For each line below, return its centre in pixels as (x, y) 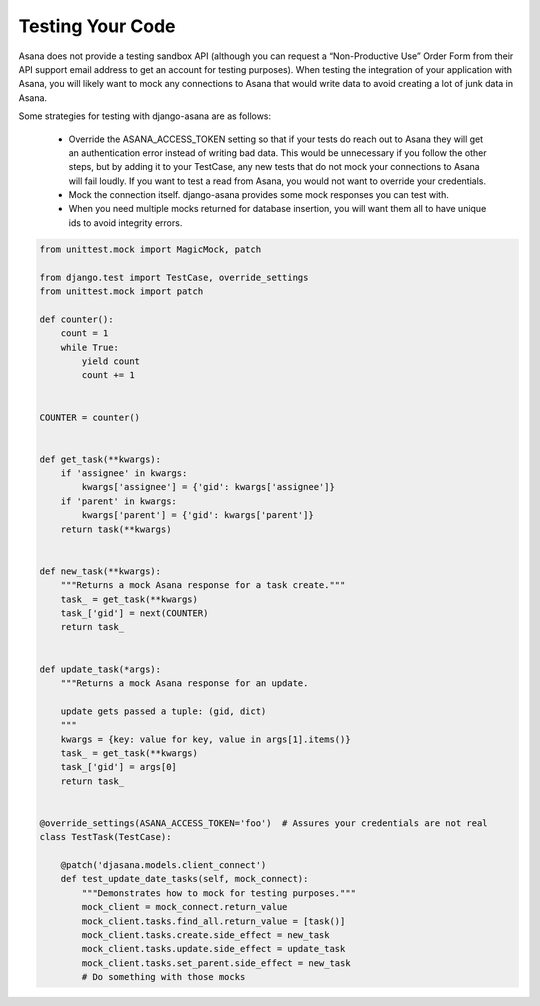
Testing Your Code (97, 26)
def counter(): (76, 319)
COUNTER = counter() (89, 417)
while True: (90, 347)
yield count (110, 361)
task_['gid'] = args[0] (118, 767)
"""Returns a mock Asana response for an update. (184, 683)
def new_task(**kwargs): (100, 571)
